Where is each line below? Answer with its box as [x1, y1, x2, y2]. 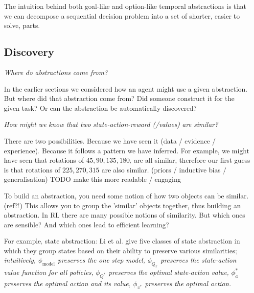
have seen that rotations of [4, 155, 84, 165]
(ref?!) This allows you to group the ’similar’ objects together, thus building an [4, 200, 241, 210]
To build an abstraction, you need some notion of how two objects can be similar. [4, 190, 249, 200]
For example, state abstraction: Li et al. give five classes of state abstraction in [4, 236, 240, 246]
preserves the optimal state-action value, [108, 267, 229, 277]
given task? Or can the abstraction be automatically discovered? [4, 102, 197, 113]
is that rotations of [4, 164, 60, 174]
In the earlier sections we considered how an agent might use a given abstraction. [4, 83, 248, 94]
